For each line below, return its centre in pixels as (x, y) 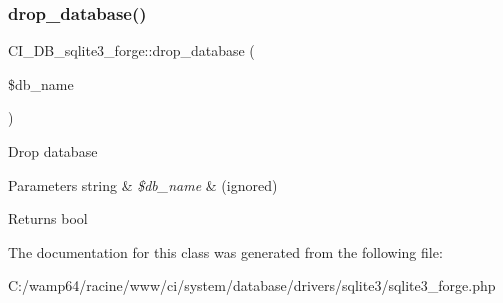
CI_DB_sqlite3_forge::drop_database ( (131, 50)
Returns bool (48, 218)
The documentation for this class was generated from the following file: (225, 251)
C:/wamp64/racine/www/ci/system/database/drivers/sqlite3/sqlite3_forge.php (252, 285)
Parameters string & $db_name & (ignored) (143, 184)
